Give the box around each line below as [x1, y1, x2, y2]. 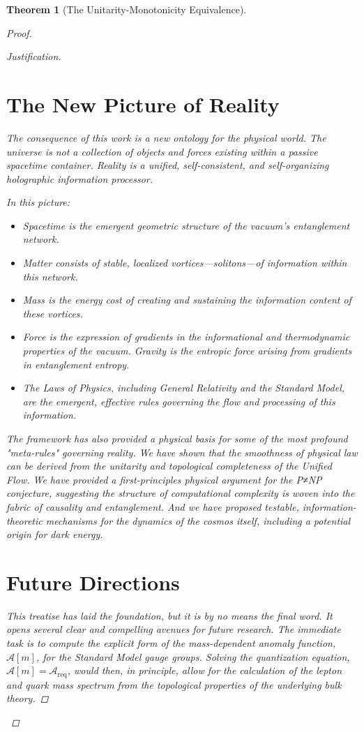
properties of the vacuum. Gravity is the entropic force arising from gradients [22, 343, 352, 358]
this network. [22, 269, 78, 283]
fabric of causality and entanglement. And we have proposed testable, [6, 499, 299, 514]
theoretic [6, 513, 43, 528]
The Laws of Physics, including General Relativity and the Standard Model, [22, 380, 345, 395]
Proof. [6, 25, 32, 40]
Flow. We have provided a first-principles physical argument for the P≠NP [6, 472, 322, 486]
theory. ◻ [6, 691, 49, 705]
